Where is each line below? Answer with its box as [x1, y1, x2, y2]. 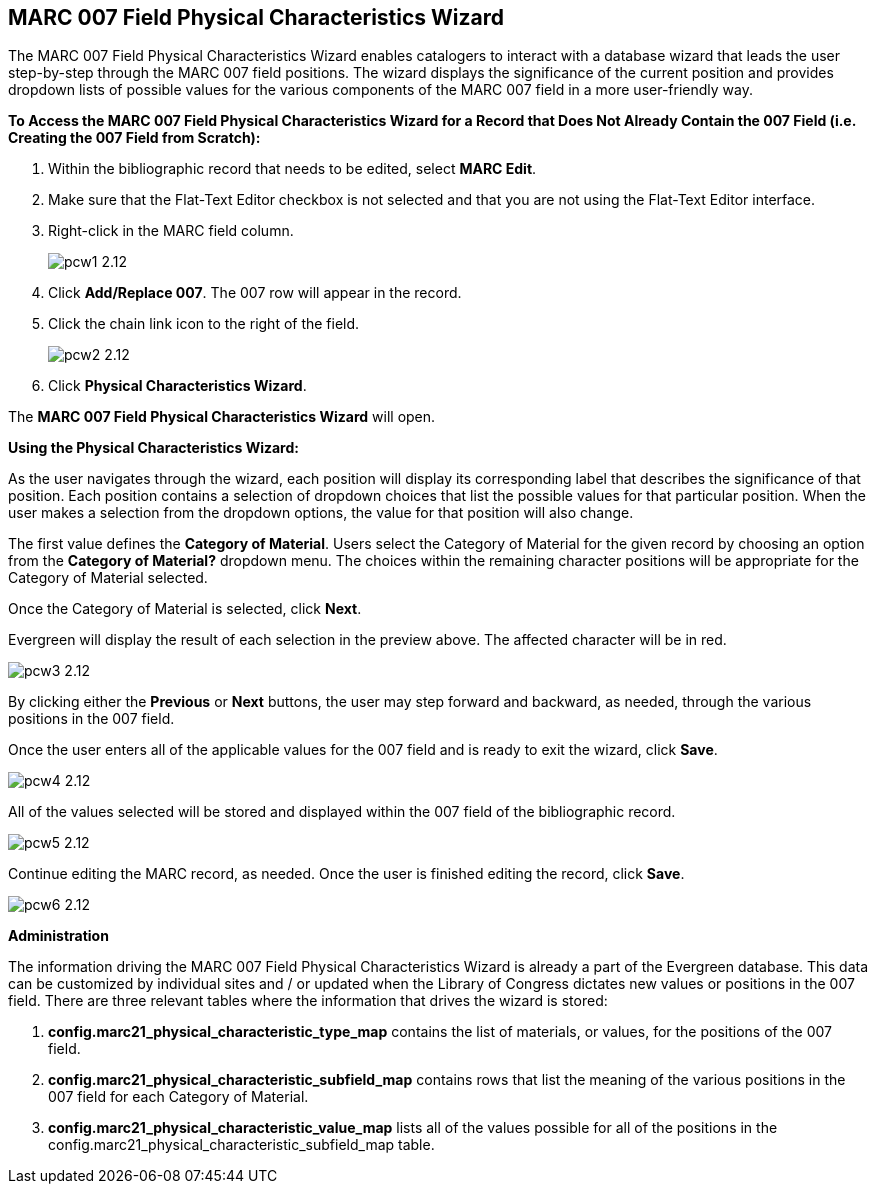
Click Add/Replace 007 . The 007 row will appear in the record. [48, 284, 462, 302]
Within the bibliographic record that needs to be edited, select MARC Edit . [48, 160, 537, 178]
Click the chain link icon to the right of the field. [48, 315, 360, 333]
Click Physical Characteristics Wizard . [48, 377, 307, 395]
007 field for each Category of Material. [48, 1088, 309, 1106]
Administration [8, 927, 109, 945]
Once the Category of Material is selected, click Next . [8, 600, 362, 618]
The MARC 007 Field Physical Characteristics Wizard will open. [8, 408, 436, 426]
